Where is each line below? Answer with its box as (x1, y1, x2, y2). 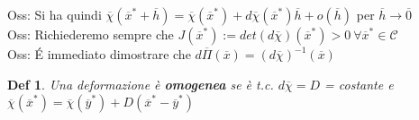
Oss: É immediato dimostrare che (7, 45, 191, 63)
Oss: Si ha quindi (7, 5, 102, 23)
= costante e (324, 74, 394, 93)
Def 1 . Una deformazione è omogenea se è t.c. (7, 74, 274, 93)
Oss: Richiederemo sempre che (7, 25, 174, 43)
